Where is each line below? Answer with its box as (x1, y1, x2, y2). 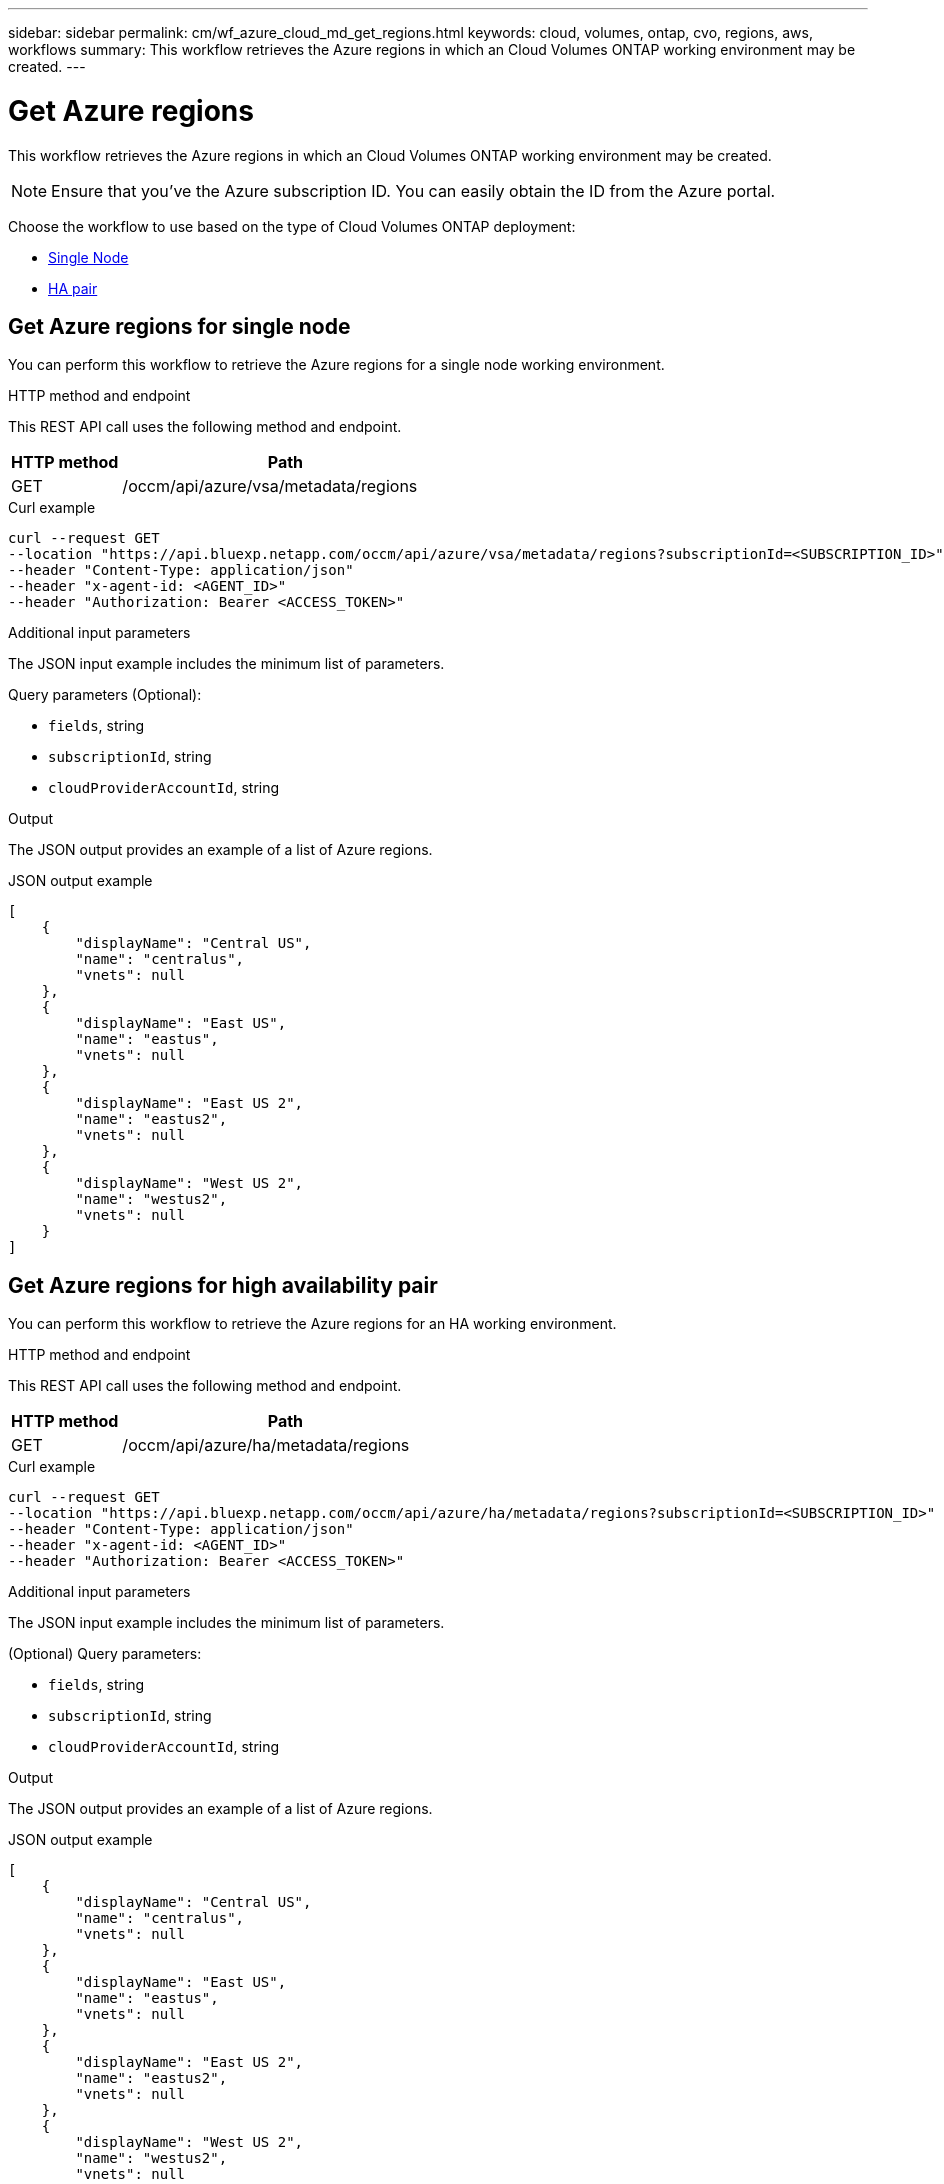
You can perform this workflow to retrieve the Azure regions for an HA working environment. (8, 1315, 617, 1333)
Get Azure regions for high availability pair (8, 1272, 438, 1298)
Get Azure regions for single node (8, 313, 351, 339)
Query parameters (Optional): (8, 686, 202, 704)
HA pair (48, 279, 98, 297)
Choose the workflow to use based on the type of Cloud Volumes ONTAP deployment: (8, 217, 576, 235)
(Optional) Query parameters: (8, 1645, 202, 1663)
